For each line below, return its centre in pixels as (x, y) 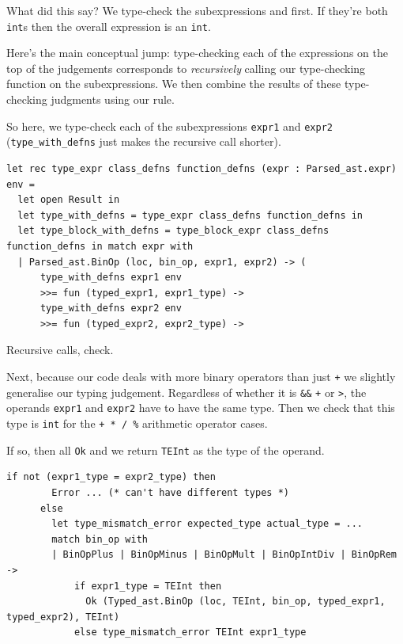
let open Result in (69, 200)
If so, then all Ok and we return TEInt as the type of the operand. (166, 450)
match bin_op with (100, 539)
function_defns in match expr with (100, 246)
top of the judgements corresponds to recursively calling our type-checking (186, 68)
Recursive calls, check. (60, 350)
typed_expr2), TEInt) (63, 617)
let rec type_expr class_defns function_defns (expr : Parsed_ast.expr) (201, 168)
